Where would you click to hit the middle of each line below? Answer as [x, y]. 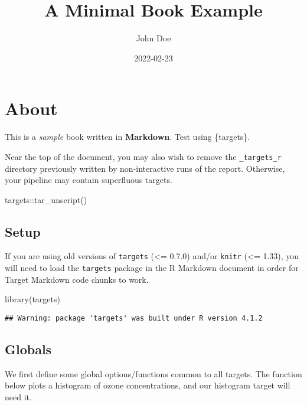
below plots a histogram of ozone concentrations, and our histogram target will [148, 385]
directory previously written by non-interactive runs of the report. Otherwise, [145, 168]
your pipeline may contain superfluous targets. [89, 180]
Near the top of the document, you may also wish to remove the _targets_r [143, 156]
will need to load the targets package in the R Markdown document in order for [152, 268]
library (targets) [32, 299]
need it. [18, 397]
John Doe [153, 38]
